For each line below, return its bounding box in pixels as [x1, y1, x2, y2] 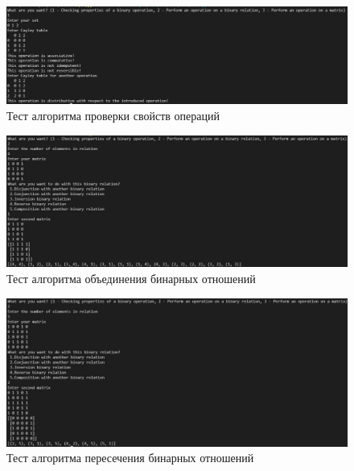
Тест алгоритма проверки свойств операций [6, 106, 220, 123]
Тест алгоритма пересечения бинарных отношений [6, 449, 254, 466]
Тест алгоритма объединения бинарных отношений [6, 270, 256, 287]
